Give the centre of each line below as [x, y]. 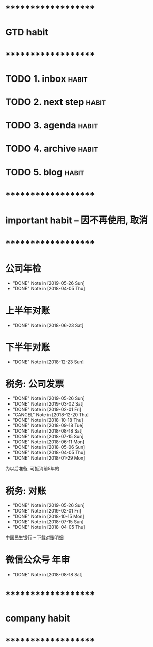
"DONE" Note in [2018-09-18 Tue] [48, 425]
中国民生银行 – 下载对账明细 [34, 537]
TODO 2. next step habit [56, 102]
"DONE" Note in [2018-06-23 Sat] [48, 325]
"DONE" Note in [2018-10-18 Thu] [48, 420]
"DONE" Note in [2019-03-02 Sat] [48, 403]
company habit [38, 618]
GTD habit [27, 32]
